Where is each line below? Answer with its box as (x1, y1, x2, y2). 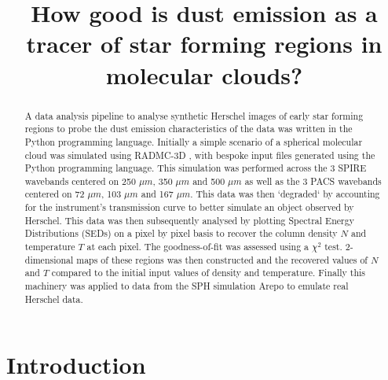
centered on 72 (24, 187, 85, 201)
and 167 (141, 187, 174, 201)
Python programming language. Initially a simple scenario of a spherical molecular (24, 135, 363, 148)
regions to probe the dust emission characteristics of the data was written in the (24, 122, 353, 135)
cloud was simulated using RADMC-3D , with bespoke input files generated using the (24, 148, 375, 161)
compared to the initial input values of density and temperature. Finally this (51, 266, 366, 279)
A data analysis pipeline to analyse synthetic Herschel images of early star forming (24, 109, 364, 122)
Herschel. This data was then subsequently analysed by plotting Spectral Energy (24, 213, 354, 227)
